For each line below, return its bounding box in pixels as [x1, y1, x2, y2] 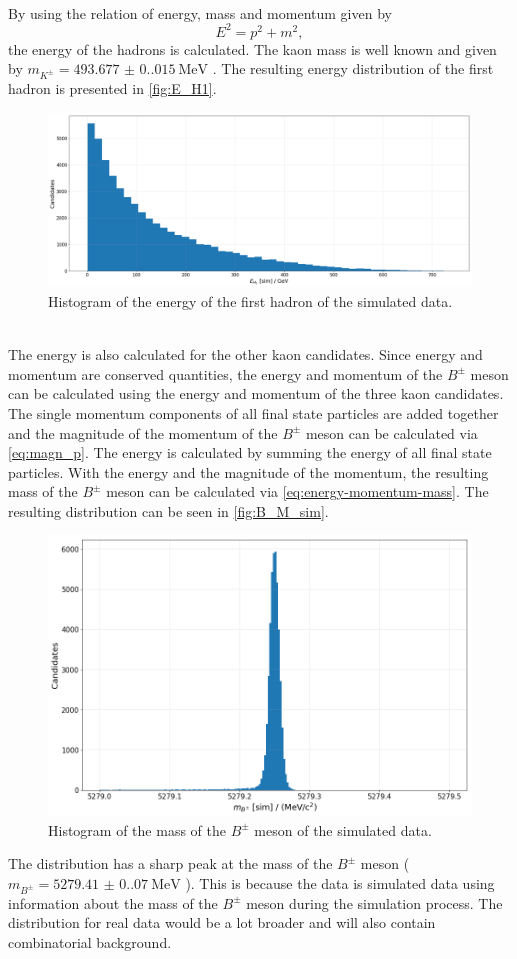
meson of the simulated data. [254, 819, 432, 840]
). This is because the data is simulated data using [185, 872, 495, 893]
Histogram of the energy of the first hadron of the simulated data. [48, 290, 453, 311]
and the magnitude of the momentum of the [8, 422, 278, 443]
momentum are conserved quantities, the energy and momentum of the [8, 363, 443, 384]
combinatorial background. [8, 931, 172, 952]
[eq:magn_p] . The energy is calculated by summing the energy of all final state [8, 442, 492, 463]
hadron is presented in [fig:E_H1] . [8, 78, 217, 99]
